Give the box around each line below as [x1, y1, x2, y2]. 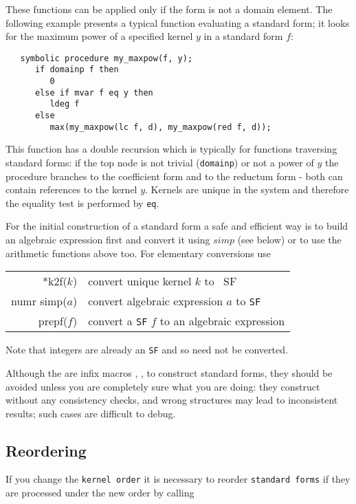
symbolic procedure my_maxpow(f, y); [20, 53, 193, 63]
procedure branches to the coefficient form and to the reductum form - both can [5, 168, 343, 183]
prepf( [38, 313, 68, 329]
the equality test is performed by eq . [5, 195, 159, 210]
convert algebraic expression [88, 293, 223, 309]
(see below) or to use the [237, 232, 342, 247]
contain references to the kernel [5, 182, 137, 197]
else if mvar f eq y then [34, 87, 153, 98]
